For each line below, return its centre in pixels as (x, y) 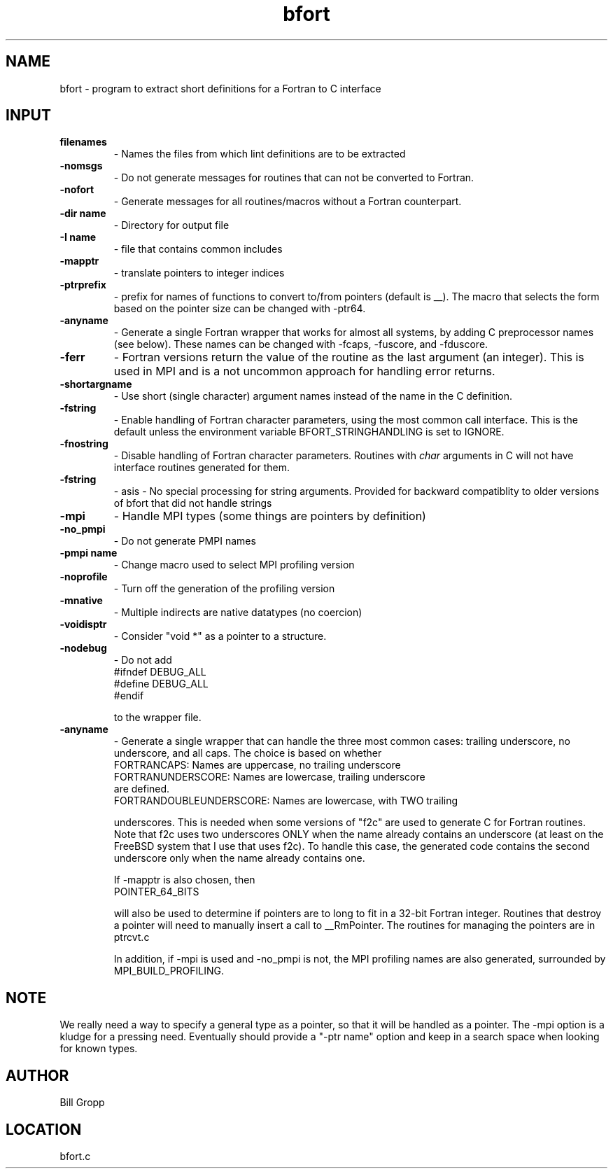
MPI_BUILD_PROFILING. (169, 971)
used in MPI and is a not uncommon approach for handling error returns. (304, 371)
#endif (129, 696)
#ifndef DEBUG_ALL (160, 672)
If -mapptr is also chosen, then (184, 880)
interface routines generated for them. (202, 468)
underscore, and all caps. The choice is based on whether (248, 753)
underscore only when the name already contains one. (239, 858)
